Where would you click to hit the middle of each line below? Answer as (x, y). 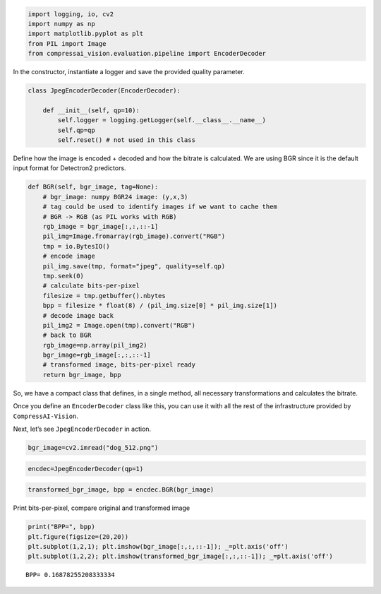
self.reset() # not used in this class (126, 140)
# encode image (69, 256)
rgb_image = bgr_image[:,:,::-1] (101, 226)
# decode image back (78, 315)
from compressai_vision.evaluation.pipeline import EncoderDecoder (147, 54)
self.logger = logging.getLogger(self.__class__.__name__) (162, 120)
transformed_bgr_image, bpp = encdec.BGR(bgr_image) (121, 490)
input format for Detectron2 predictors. (69, 168)
